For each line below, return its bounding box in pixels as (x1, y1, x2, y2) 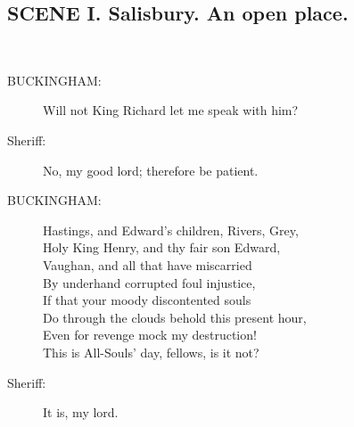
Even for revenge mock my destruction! (43, 325, 257, 344)
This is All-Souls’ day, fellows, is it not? (43, 342, 259, 361)
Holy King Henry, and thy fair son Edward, (43, 238, 281, 257)
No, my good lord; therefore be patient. (43, 160, 259, 179)
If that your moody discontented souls (43, 291, 251, 309)
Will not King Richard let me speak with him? (43, 101, 299, 119)
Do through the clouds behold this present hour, (43, 308, 307, 326)
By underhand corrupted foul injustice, (43, 273, 256, 292)
